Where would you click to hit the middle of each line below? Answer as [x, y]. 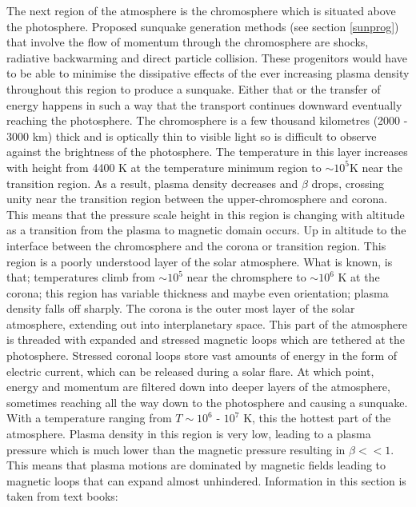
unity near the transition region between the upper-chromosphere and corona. [197, 199]
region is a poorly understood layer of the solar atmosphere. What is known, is [200, 261]
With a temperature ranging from [89, 418]
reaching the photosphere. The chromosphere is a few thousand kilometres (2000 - [207, 120]
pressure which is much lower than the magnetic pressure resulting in [176, 449]
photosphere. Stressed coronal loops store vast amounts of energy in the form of [202, 355]
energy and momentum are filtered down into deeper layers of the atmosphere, [198, 387]
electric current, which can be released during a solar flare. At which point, [190, 371]
